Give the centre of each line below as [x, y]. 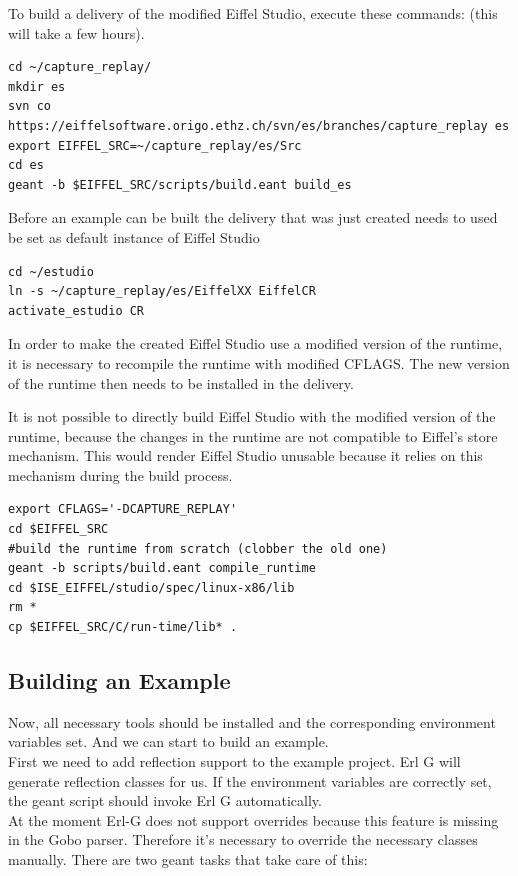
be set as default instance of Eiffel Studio [134, 236]
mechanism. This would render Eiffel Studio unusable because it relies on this [245, 455]
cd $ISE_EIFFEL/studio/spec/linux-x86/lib [151, 587]
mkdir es [37, 86]
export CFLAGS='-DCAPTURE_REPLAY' [123, 509]
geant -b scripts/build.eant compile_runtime [162, 568]
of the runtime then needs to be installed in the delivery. [181, 382]
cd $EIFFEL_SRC [58, 529]
